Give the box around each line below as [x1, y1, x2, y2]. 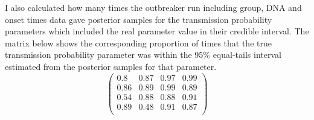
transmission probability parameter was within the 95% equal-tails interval [5, 48, 281, 61]
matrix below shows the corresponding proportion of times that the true [5, 36, 272, 49]
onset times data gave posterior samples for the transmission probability [5, 13, 272, 25]
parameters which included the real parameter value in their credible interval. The [5, 25, 309, 37]
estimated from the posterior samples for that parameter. [5, 60, 217, 72]
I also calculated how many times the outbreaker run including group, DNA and [5, 1, 302, 13]
